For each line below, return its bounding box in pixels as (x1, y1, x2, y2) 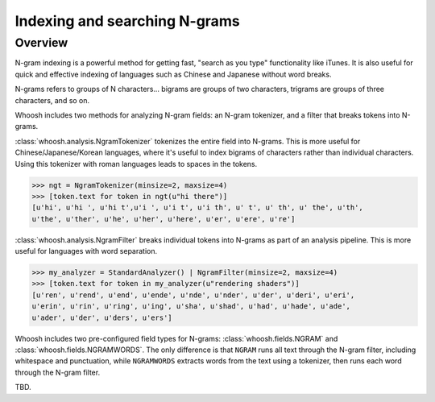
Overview (14, 35, 68, 50)
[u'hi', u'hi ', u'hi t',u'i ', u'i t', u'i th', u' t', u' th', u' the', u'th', (31, 203, 364, 213)
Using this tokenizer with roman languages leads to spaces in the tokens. (14, 159, 258, 168)
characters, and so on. (14, 95, 90, 105)
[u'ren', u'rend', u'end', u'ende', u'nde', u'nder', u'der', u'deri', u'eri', (31, 290, 355, 300)
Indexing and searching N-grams (14, 12, 241, 30)
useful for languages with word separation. (14, 247, 158, 256)
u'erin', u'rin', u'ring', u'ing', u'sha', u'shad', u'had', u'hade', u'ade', (31, 302, 350, 311)
